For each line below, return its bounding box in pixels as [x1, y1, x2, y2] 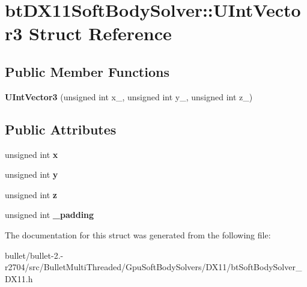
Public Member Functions [5, 62, 169, 80]
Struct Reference [29, 21, 172, 46]
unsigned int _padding [5, 208, 94, 221]
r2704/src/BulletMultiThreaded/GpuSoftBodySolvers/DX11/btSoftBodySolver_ [5, 261, 302, 273]
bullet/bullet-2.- [5, 249, 64, 261]
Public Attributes [5, 119, 117, 138]
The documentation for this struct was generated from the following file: [5, 228, 271, 241]
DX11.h [5, 272, 33, 285]
